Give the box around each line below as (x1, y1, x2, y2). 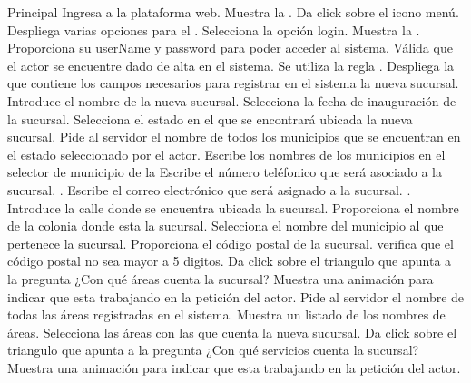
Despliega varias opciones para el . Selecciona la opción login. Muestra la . (7, 20, 420, 39)
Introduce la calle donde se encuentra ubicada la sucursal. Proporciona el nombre (7, 198, 459, 217)
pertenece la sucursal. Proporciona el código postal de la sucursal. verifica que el (7, 233, 454, 252)
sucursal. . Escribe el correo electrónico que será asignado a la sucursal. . (7, 180, 411, 199)
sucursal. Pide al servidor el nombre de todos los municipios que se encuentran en (7, 127, 461, 146)
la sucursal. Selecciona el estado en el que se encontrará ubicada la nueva (7, 109, 413, 128)
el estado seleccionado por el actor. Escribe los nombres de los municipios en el (7, 144, 446, 163)
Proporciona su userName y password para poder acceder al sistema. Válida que (7, 38, 453, 57)
